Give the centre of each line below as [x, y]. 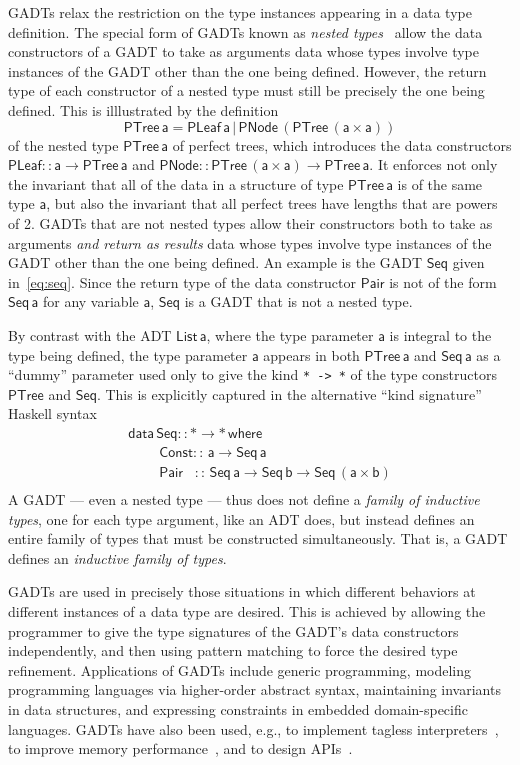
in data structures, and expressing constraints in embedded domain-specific [238, 709]
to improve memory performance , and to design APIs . [180, 748]
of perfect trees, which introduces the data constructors [342, 144]
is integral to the [440, 334]
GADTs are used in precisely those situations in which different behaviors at [242, 591]
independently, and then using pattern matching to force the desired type [233, 650]
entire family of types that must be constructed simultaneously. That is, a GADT [258, 538]
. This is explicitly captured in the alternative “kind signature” [289, 393]
